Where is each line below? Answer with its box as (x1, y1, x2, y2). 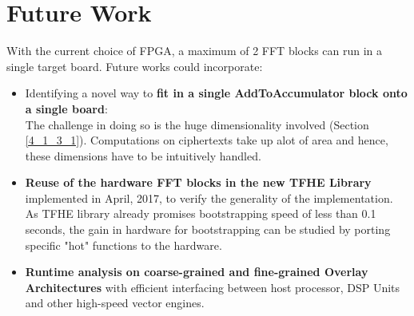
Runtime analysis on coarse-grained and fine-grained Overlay (25, 263, 368, 280)
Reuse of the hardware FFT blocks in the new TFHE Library (25, 174, 372, 191)
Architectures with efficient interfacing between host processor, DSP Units (25, 278, 400, 295)
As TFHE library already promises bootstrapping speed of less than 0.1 (25, 205, 376, 222)
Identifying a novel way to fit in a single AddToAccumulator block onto (25, 85, 408, 101)
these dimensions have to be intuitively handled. (25, 147, 261, 164)
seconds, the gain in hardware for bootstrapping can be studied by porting (25, 221, 391, 238)
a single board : (25, 100, 108, 117)
